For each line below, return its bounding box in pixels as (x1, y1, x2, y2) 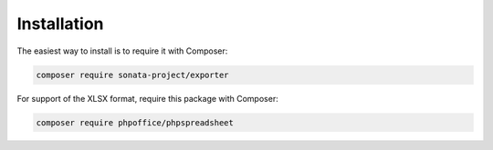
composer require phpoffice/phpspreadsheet (36, 117, 235, 127)
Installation (16, 14, 104, 34)
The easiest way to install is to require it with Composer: (16, 45, 228, 56)
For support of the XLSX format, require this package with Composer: (16, 93, 278, 104)
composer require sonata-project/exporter (36, 69, 229, 80)
